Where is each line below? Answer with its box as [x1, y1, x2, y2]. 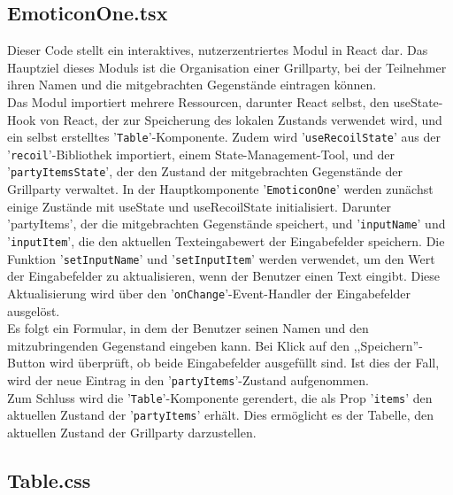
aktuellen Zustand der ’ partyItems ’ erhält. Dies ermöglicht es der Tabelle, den [7, 406, 434, 424]
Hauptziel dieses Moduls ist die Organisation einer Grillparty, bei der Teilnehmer [7, 58, 447, 76]
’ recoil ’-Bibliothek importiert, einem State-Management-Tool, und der [7, 144, 395, 163]
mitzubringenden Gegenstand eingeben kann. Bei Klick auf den [7, 336, 350, 354]
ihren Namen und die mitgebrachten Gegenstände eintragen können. [7, 75, 377, 94]
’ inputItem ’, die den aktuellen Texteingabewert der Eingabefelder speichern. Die [7, 232, 445, 251]
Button [7, 353, 46, 372]
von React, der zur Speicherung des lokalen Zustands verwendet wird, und [39, 110, 442, 128]
